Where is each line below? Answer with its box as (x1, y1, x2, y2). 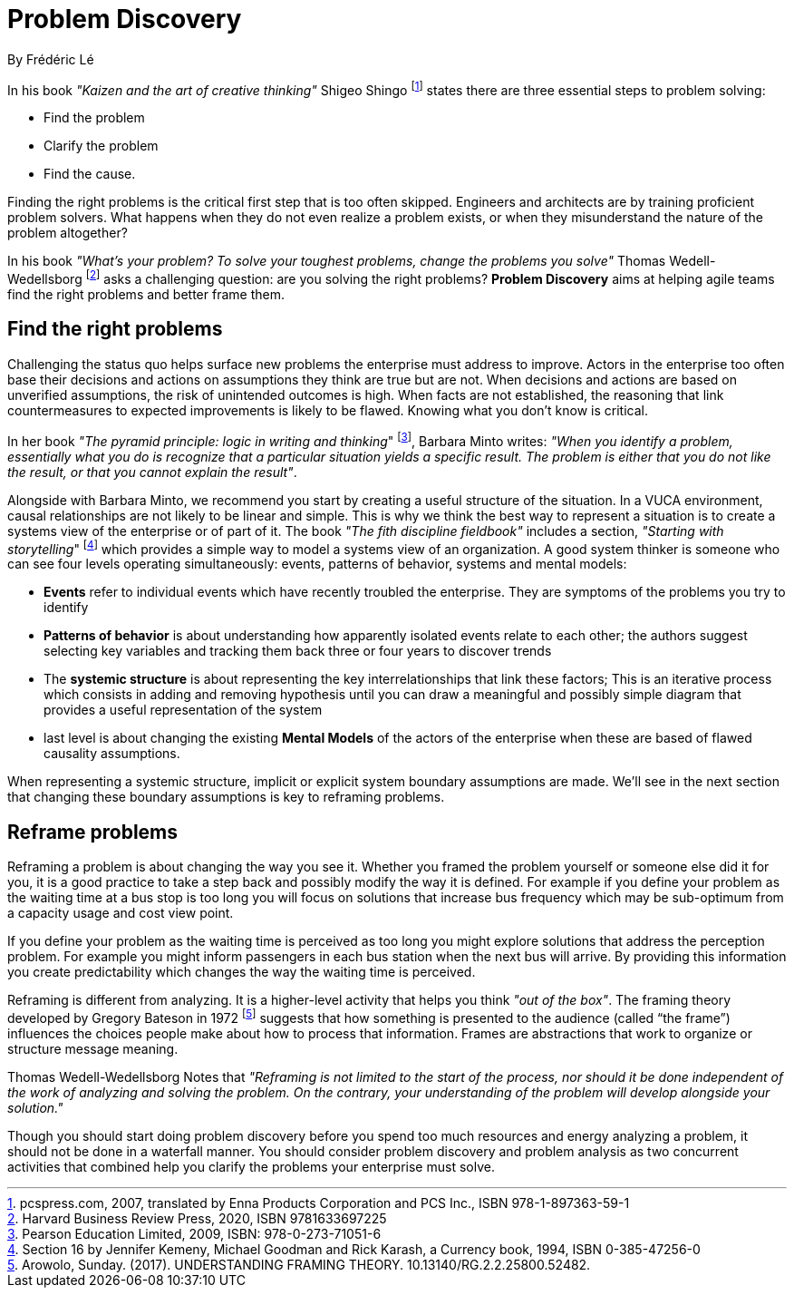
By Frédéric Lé (7, 51, 94, 67)
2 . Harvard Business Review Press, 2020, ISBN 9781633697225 (7, 1210, 387, 1226)
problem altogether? (7, 225, 128, 241)
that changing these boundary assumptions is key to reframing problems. (7, 789, 445, 805)
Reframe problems (7, 820, 179, 843)
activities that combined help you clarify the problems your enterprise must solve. (7, 1158, 495, 1174)
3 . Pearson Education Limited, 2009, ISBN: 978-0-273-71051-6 (7, 1225, 382, 1241)
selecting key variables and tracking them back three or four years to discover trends (44, 643, 552, 659)
